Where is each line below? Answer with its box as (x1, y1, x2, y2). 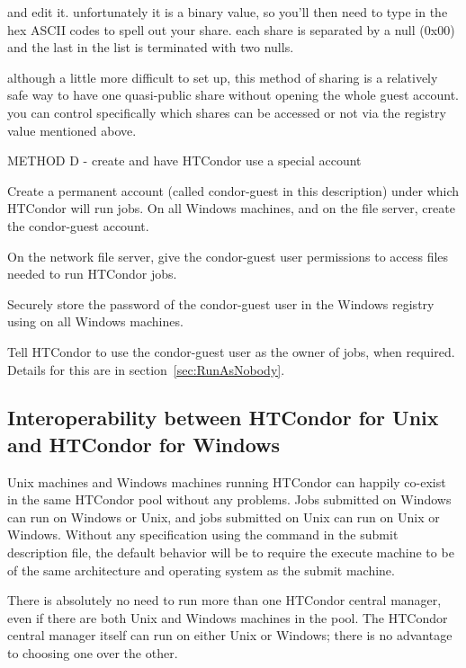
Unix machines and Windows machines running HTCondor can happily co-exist (7, 472, 446, 491)
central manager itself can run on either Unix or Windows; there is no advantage (7, 626, 453, 645)
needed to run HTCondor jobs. (7, 264, 177, 283)
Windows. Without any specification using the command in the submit (7, 525, 399, 544)
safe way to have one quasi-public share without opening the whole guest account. (7, 85, 459, 104)
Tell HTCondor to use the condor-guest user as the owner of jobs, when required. (7, 342, 455, 361)
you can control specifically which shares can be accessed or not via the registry (7, 102, 446, 121)
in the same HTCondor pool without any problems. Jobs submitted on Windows (7, 490, 452, 509)
